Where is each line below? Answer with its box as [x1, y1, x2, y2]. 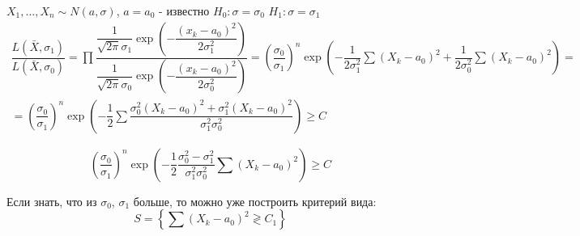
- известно [159, 2, 210, 19]
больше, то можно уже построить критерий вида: [133, 192, 377, 209]
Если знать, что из [6, 192, 97, 209]
